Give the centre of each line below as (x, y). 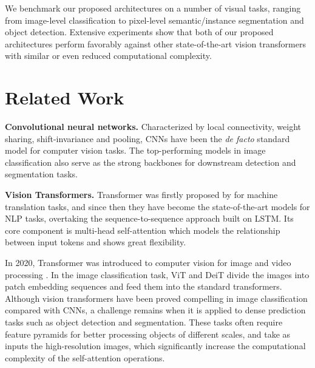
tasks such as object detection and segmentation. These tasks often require (144, 322)
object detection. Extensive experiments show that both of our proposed (139, 32)
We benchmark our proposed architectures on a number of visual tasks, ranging (153, 8)
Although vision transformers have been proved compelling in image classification (156, 298)
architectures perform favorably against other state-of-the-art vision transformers (155, 43)
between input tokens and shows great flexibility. (96, 242)
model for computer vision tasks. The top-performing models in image (135, 150)
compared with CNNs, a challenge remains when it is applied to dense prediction (155, 310)
